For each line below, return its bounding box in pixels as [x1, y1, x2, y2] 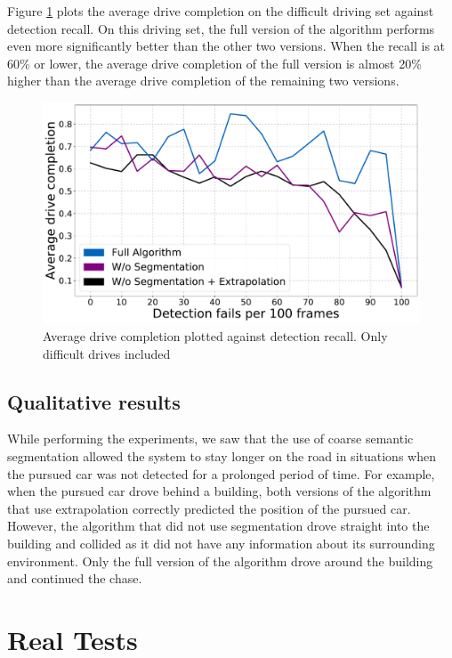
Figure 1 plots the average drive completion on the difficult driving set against [7, 2, 434, 20]
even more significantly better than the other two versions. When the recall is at [7, 37, 446, 55]
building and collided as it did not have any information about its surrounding [7, 533, 435, 552]
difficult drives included [43, 344, 171, 362]
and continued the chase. [7, 569, 142, 588]
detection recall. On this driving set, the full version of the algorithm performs [7, 19, 435, 37]
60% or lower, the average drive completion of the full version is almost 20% [7, 53, 422, 72]
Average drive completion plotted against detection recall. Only [43, 327, 388, 345]
